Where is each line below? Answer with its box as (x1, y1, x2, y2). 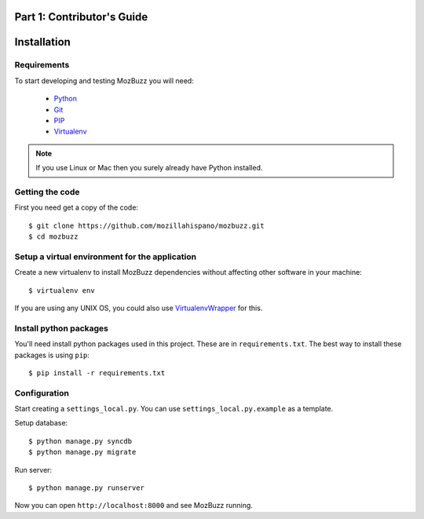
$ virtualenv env (28, 286, 95, 294)
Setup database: (14, 418, 68, 428)
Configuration (14, 387, 70, 398)
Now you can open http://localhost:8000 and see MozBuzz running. (14, 501, 253, 510)
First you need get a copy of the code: (14, 203, 139, 212)
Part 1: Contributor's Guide (14, 10, 148, 24)
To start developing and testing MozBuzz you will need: (14, 75, 194, 86)
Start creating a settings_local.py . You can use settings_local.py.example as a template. (14, 404, 334, 414)
